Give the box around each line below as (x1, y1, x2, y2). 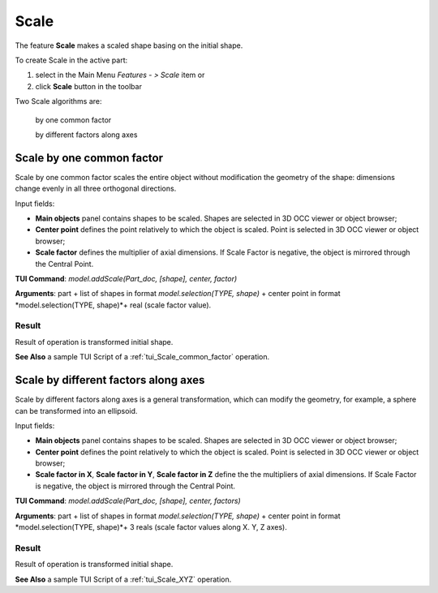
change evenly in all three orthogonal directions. (15, 183, 177, 194)
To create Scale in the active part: (15, 55, 128, 65)
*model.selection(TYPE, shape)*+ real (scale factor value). (15, 300, 212, 310)
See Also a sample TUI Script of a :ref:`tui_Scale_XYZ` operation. (15, 574, 232, 584)
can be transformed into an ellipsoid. (15, 406, 138, 415)
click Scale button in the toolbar (35, 81, 142, 91)
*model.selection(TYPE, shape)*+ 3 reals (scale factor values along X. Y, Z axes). (15, 522, 287, 532)
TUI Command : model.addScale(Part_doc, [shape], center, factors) (15, 496, 241, 506)
